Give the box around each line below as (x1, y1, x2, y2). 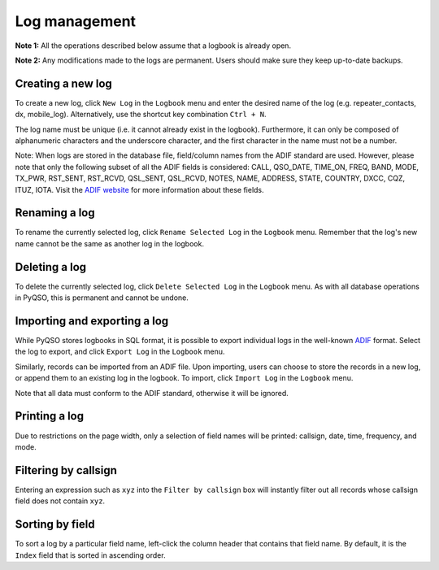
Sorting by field (15, 517, 95, 532)
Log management (15, 12, 137, 30)
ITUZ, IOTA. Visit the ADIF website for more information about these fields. (15, 185, 264, 194)
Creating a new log (15, 76, 113, 90)
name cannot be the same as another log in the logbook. (15, 238, 205, 248)
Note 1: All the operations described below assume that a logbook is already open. (15, 41, 292, 50)
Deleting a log (15, 260, 87, 274)
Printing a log (15, 409, 85, 423)
